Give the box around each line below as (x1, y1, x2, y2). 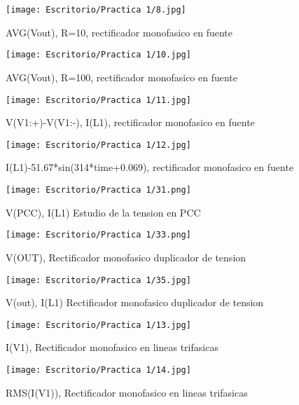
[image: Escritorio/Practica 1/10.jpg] (6, 50, 191, 60)
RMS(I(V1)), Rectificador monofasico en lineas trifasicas (6, 385, 248, 399)
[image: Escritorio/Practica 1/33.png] (6, 230, 191, 240)
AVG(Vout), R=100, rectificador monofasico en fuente (6, 69, 238, 84)
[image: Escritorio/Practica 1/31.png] (6, 185, 191, 195)
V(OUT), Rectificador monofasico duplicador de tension (6, 249, 246, 264)
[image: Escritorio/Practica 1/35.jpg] (6, 275, 191, 285)
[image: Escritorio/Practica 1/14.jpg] (6, 365, 191, 375)
